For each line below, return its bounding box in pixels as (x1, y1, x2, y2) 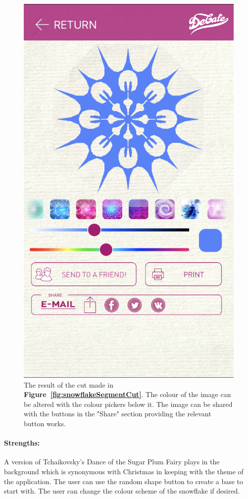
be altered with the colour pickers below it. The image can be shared (24, 399, 233, 409)
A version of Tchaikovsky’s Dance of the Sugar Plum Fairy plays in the (4, 456, 220, 467)
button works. (24, 418, 66, 429)
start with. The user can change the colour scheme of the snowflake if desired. (4, 486, 240, 496)
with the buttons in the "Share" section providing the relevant (24, 408, 211, 419)
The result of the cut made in (24, 379, 113, 390)
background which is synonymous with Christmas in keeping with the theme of (4, 466, 244, 477)
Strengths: (4, 438, 40, 448)
